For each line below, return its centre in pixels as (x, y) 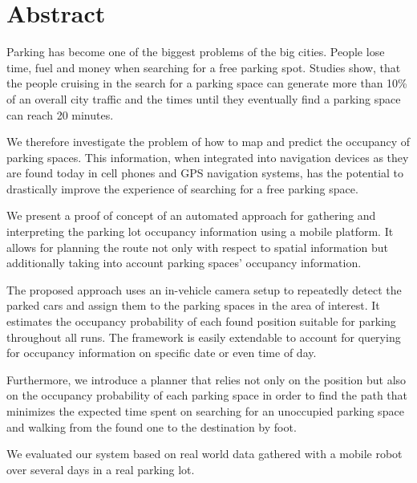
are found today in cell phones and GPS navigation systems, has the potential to (205, 173)
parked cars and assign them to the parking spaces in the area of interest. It (193, 305)
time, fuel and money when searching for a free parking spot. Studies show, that (204, 67)
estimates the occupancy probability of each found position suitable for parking (201, 321)
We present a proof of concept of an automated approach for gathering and (191, 215)
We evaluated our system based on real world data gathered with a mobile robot (204, 454)
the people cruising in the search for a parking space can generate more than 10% (207, 83)
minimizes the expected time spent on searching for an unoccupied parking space (205, 411)
